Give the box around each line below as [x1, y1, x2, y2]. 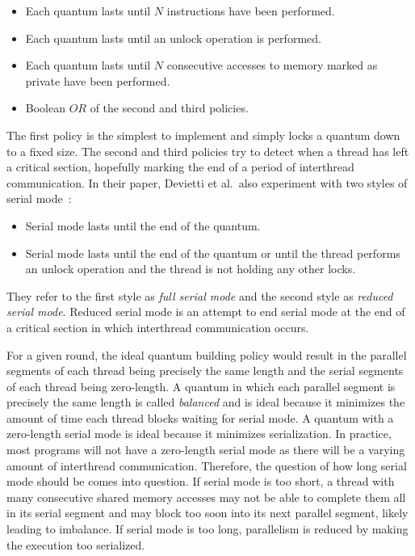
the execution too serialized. [6, 536, 145, 553]
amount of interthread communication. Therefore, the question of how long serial [6, 457, 407, 474]
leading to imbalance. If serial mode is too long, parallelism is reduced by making [6, 520, 409, 537]
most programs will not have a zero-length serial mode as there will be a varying [6, 441, 405, 458]
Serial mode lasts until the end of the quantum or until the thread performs [25, 244, 400, 261]
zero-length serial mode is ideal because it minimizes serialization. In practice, [6, 425, 392, 442]
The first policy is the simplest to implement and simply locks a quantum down [6, 126, 400, 143]
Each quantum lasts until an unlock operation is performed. [25, 29, 321, 46]
